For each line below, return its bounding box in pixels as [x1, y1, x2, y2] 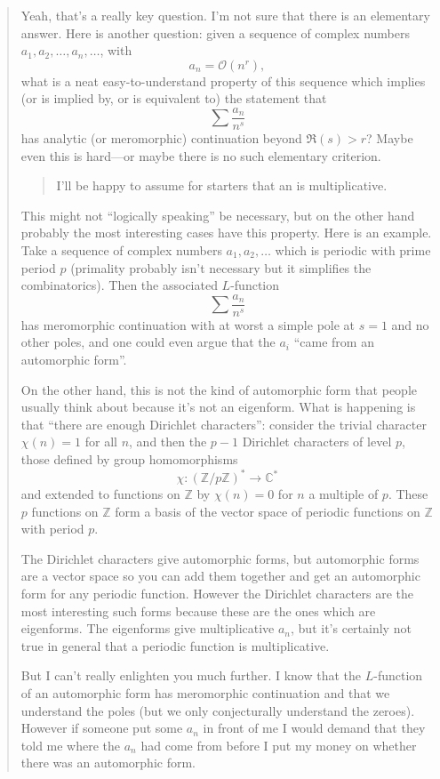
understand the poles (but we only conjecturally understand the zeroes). [20, 701, 415, 719]
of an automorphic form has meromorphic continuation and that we [20, 684, 390, 703]
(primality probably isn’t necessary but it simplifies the [70, 258, 372, 277]
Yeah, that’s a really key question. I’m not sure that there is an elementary [20, 6, 430, 24]
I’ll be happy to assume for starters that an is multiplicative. [56, 176, 388, 195]
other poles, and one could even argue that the [20, 333, 276, 351]
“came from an [293, 333, 374, 351]
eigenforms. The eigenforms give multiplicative [20, 619, 275, 638]
